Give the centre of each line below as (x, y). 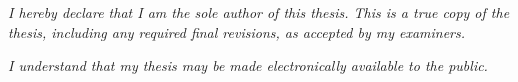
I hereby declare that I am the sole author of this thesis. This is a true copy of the (259, 12)
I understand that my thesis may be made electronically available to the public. (248, 65)
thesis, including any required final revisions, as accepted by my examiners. (237, 31)
